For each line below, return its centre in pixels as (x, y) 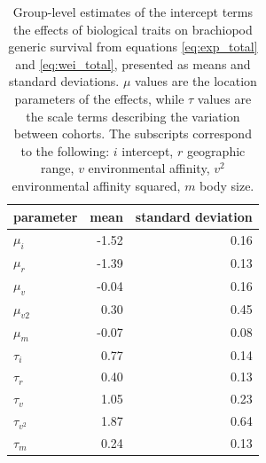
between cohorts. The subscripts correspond (133, 133)
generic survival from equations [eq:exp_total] (133, 47)
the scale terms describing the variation (133, 116)
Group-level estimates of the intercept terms (133, 12)
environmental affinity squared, (96, 185)
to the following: (65, 150)
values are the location (196, 81)
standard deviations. (64, 81)
